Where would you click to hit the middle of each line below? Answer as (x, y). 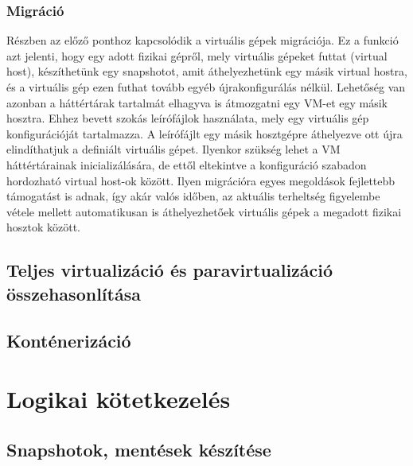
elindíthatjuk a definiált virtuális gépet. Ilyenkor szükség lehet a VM (173, 149)
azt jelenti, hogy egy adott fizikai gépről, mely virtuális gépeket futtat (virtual (197, 55)
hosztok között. (44, 227)
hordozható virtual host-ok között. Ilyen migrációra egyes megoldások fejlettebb (201, 180)
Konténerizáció (69, 340)
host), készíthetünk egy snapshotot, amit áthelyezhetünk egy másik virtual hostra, (207, 71)
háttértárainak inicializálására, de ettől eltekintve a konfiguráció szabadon (187, 164)
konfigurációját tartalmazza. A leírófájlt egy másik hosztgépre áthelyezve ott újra (205, 133)
